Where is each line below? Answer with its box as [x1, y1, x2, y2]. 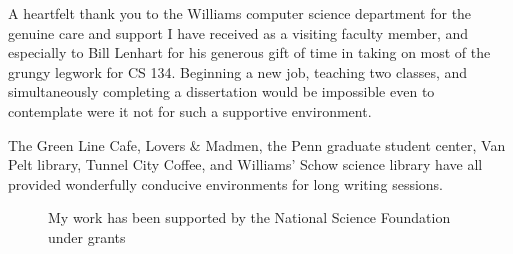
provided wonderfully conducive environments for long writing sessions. [8, 173, 444, 194]
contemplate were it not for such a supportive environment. [8, 100, 372, 121]
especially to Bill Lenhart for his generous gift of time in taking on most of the [8, 42, 491, 63]
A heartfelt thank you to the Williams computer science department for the [8, 3, 472, 23]
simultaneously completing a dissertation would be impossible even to [8, 81, 435, 102]
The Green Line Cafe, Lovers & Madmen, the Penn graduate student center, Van [8, 134, 506, 155]
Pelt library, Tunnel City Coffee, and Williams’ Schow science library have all [8, 154, 483, 175]
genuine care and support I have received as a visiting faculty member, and [8, 22, 469, 43]
